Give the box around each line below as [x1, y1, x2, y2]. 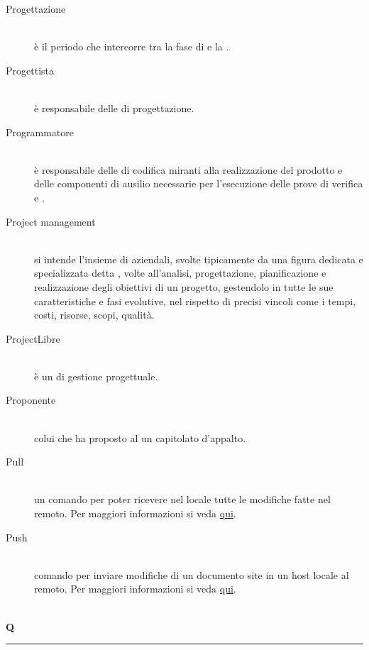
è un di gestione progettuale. [34, 368, 158, 383]
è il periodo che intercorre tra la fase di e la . [34, 39, 229, 54]
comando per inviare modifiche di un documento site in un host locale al [34, 567, 349, 582]
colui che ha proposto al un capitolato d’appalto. [34, 430, 246, 445]
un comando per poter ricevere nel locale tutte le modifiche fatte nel [34, 492, 331, 507]
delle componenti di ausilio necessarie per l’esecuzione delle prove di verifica [34, 176, 363, 191]
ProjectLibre [6, 331, 60, 346]
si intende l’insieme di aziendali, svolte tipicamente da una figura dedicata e [34, 251, 363, 266]
